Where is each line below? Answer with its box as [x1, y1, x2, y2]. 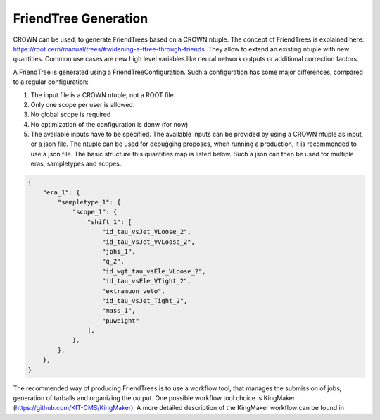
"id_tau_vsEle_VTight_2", [102, 277, 191, 285]
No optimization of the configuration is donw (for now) [30, 120, 189, 128]
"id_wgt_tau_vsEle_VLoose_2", [102, 267, 207, 275]
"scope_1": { [72, 208, 118, 216]
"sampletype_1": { [57, 198, 121, 206]
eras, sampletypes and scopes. [30, 159, 122, 168]
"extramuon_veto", [102, 287, 165, 295]
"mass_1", [102, 307, 137, 315]
